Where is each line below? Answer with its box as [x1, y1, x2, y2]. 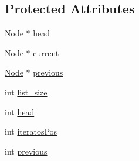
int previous [5, 145, 48, 157]
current [33, 46, 59, 59]
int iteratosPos [5, 125, 57, 138]
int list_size [5, 85, 48, 98]
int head [5, 105, 35, 118]
